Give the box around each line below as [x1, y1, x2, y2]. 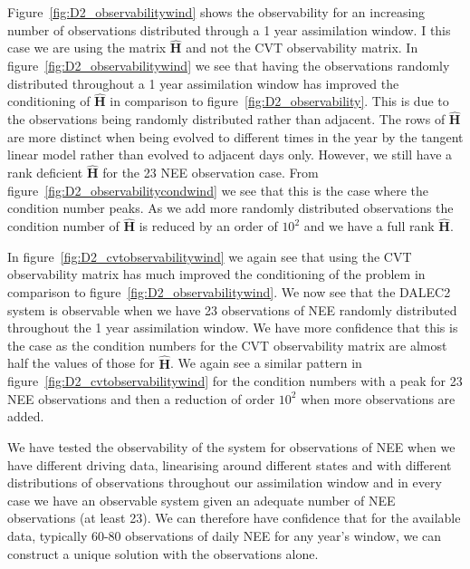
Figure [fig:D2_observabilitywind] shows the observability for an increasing [7, 3, 426, 21]
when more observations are [301, 389, 456, 408]
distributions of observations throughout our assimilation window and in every [7, 473, 442, 492]
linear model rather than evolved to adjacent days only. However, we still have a [7, 145, 453, 164]
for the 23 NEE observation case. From [102, 163, 319, 182]
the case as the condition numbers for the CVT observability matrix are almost [7, 335, 447, 354]
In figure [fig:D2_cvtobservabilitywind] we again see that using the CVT [7, 246, 412, 265]
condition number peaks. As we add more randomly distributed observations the [7, 198, 454, 217]
